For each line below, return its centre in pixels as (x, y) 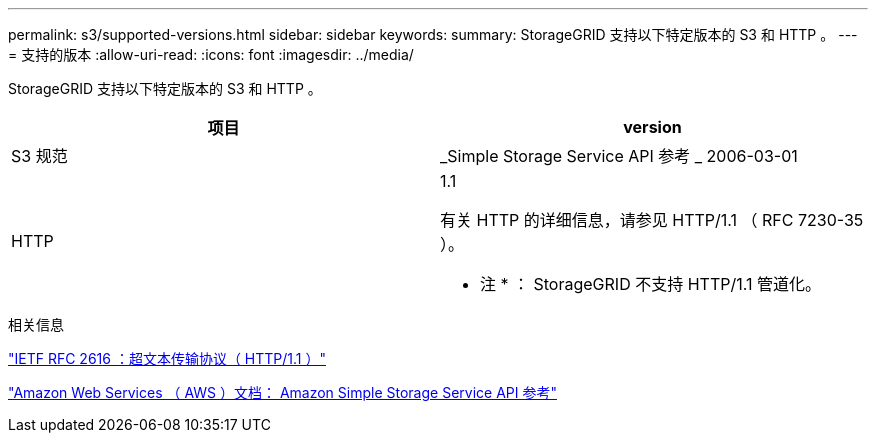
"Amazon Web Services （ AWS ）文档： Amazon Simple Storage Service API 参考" (282, 392)
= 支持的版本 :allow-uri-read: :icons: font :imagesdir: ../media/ (211, 54)
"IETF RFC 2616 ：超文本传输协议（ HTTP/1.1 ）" (167, 358)
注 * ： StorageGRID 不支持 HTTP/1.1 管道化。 (650, 284)
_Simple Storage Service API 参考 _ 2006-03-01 (619, 156)
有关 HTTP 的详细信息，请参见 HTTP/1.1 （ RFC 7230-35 (652, 220)
